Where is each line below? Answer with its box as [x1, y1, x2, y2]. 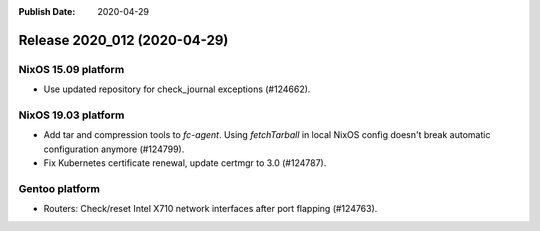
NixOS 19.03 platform [18, 108, 125, 122]
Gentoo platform [18, 181, 100, 195]
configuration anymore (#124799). [43, 143, 185, 155]
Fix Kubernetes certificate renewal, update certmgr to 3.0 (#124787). [43, 157, 327, 169]
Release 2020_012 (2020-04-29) [18, 31, 229, 49]
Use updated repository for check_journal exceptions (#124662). [43, 83, 311, 95]
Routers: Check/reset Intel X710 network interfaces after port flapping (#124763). [43, 203, 378, 215]
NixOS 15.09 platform [18, 62, 125, 76]
